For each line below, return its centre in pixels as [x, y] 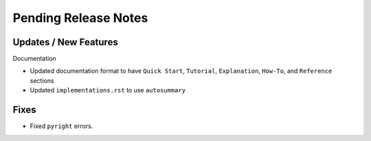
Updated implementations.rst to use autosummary [108, 90]
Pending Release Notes [80, 18]
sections [42, 80]
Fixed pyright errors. [61, 126]
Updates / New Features [65, 42]
